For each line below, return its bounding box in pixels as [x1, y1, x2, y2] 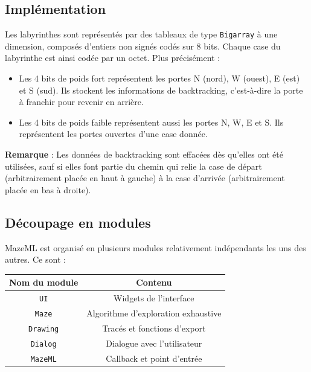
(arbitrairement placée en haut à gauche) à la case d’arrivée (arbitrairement [5, 172, 285, 184]
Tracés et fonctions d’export [102, 321, 206, 334]
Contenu [136, 276, 172, 289]
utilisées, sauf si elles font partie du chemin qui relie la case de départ [5, 159, 262, 172]
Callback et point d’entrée [106, 351, 202, 364]
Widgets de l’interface [114, 292, 194, 304]
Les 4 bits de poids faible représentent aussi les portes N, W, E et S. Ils [19, 115, 284, 128]
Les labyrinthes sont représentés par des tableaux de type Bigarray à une [5, 28, 278, 40]
